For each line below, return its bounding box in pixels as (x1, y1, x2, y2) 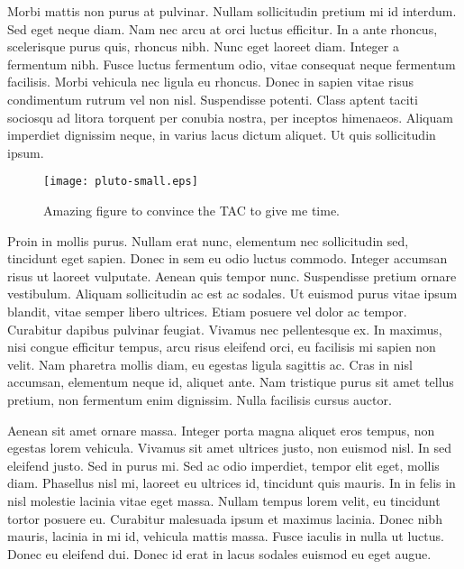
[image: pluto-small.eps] (43, 175, 198, 188)
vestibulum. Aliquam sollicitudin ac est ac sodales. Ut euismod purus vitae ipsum (7, 284, 458, 303)
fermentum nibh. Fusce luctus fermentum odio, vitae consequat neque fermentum (7, 54, 456, 73)
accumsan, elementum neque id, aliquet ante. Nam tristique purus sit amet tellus (7, 372, 454, 391)
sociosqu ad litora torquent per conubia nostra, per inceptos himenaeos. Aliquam (7, 107, 453, 126)
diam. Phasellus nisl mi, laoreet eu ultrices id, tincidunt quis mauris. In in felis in (7, 473, 456, 492)
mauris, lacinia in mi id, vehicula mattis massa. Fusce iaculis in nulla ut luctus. (7, 527, 444, 546)
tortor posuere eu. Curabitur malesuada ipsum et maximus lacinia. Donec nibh (7, 509, 442, 528)
